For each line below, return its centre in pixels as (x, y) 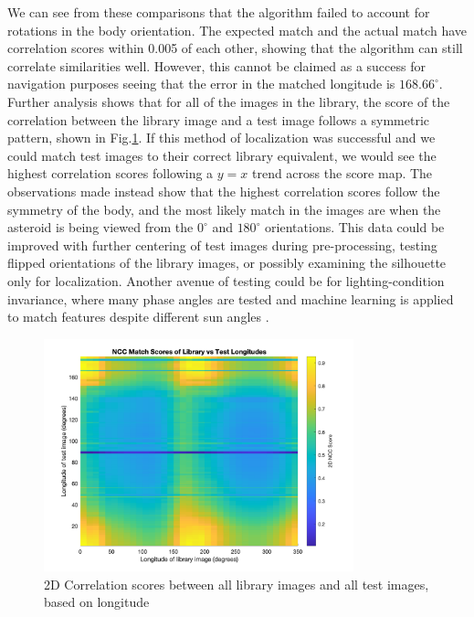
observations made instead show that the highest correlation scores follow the (224, 191)
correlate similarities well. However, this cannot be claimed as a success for (216, 65)
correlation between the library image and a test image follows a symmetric (218, 119)
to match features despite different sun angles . (138, 317)
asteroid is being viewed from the (100, 227)
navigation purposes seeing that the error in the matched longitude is (201, 84)
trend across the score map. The (342, 173)
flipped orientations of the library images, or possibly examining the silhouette (227, 263)
